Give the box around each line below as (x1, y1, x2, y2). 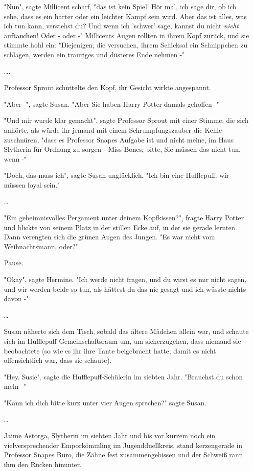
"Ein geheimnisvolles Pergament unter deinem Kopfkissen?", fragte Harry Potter (4, 212, 244, 223)
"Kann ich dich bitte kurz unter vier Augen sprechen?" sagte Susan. (4, 398, 207, 407)
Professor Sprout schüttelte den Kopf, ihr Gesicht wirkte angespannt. (4, 82, 211, 93)
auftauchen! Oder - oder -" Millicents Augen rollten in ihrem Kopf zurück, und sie (4, 30, 249, 40)
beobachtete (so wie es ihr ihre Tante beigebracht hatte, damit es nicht (4, 345, 216, 355)
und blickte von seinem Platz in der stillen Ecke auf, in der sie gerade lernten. (4, 222, 237, 232)
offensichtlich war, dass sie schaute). (4, 355, 112, 365)
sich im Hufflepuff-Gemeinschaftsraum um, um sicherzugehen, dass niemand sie (4, 336, 241, 346)
